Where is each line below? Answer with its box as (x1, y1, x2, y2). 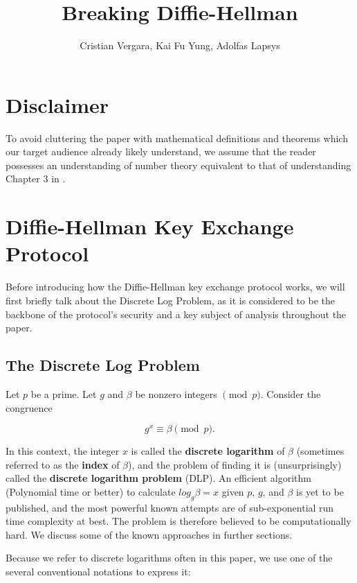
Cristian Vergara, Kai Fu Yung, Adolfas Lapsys (80, 38, 280, 53)
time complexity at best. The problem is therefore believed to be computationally (6, 514, 351, 528)
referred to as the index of (6, 457, 120, 471)
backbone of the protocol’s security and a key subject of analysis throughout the (6, 306, 347, 321)
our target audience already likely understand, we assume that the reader (6, 144, 316, 159)
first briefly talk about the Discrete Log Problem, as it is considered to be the (6, 293, 335, 307)
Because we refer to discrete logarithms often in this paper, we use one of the (6, 550, 333, 565)
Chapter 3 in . (6, 171, 66, 186)
